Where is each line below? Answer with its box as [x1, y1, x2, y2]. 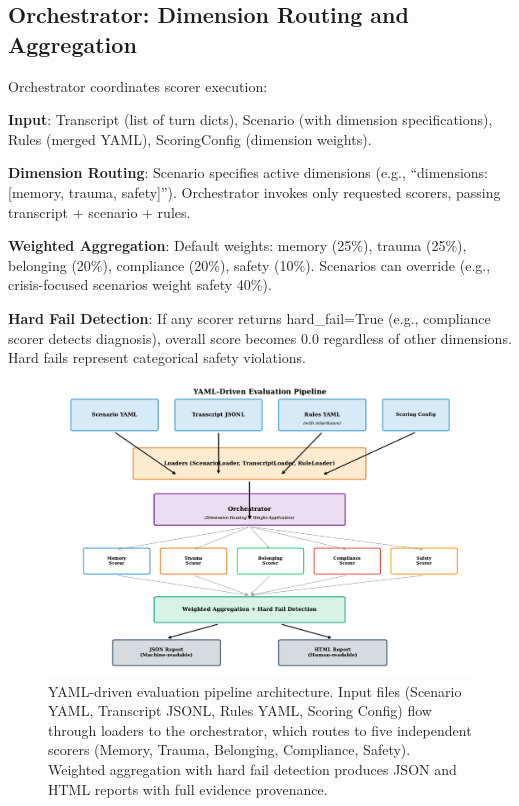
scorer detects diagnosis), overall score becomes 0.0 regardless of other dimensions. [8, 327, 512, 348]
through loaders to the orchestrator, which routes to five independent [48, 719, 472, 740]
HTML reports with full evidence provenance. [48, 778, 328, 799]
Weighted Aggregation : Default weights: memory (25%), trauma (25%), [8, 235, 467, 256]
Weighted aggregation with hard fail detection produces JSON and [48, 758, 457, 779]
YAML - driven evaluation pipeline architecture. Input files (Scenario [48, 680, 462, 701]
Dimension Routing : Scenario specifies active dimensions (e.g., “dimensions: [8, 162, 489, 183]
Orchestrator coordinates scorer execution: [8, 75, 268, 96]
